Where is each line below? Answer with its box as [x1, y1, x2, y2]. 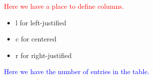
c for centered [15, 34, 57, 44]
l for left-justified [15, 17, 66, 27]
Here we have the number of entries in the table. [4, 66, 150, 77]
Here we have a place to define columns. [4, 1, 124, 11]
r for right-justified [15, 50, 72, 60]
